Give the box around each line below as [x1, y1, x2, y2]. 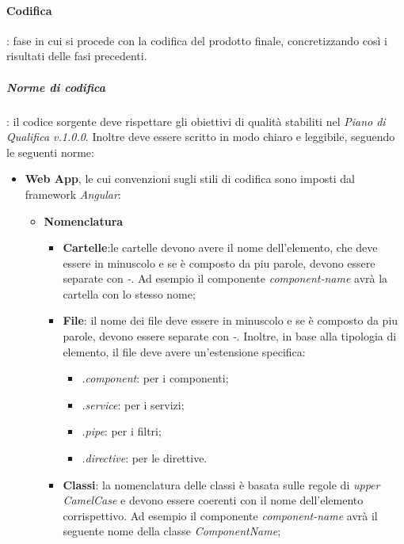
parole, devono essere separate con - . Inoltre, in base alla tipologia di [63, 328, 397, 344]
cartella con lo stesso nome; [63, 285, 196, 302]
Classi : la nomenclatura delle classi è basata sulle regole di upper [63, 476, 380, 493]
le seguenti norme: [6, 143, 94, 160]
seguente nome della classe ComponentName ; [63, 523, 281, 539]
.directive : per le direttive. [82, 450, 208, 466]
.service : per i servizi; [82, 396, 185, 413]
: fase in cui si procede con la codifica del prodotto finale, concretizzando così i [6, 32, 387, 48]
